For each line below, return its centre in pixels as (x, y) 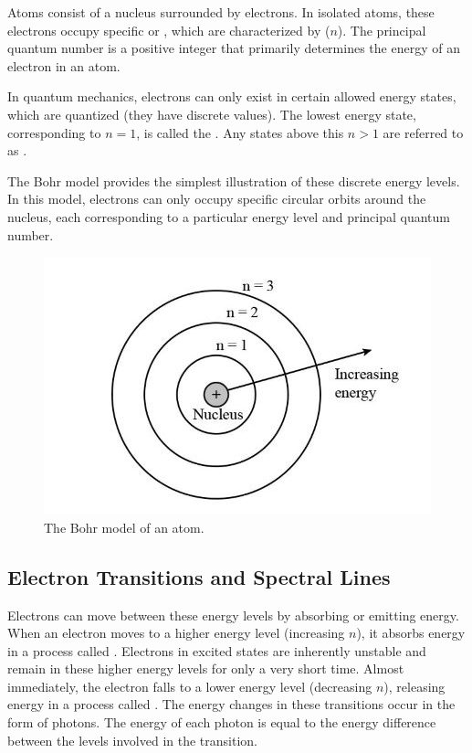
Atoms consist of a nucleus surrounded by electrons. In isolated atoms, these (221, 12)
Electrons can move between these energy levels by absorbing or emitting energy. (233, 615)
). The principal (382, 30)
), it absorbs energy (411, 633)
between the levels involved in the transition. (132, 740)
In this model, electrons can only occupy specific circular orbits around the (217, 199)
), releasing (414, 686)
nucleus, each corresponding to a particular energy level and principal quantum (229, 216)
